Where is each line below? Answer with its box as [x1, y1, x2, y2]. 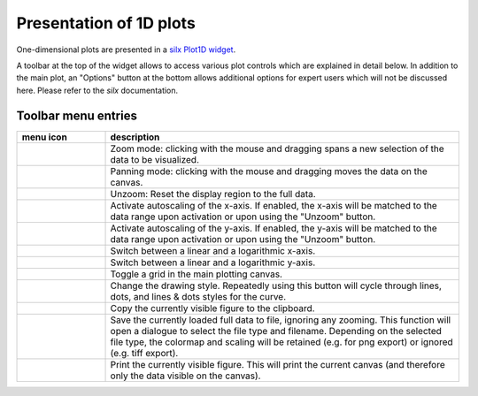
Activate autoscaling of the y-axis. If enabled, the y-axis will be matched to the [110, 222, 437, 234]
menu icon [21, 131, 68, 143]
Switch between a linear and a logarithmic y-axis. [110, 256, 316, 269]
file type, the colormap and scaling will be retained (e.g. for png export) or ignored [110, 336, 453, 348]
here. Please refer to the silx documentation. [16, 85, 179, 95]
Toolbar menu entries [16, 108, 137, 123]
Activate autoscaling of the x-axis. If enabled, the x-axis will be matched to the [110, 199, 437, 211]
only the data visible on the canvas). [110, 369, 261, 382]
